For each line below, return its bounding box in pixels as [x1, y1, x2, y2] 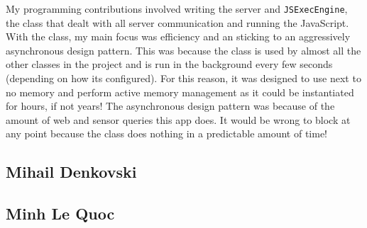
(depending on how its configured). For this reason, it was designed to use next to [6, 71, 361, 86]
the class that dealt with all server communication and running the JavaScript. [6, 15, 349, 30]
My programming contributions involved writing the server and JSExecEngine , [6, 1, 348, 16]
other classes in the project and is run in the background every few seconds [6, 57, 333, 72]
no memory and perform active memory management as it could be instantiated [6, 84, 354, 99]
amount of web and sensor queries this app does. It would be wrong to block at [6, 112, 351, 127]
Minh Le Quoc [6, 203, 115, 224]
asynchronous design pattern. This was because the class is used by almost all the [6, 42, 361, 57]
